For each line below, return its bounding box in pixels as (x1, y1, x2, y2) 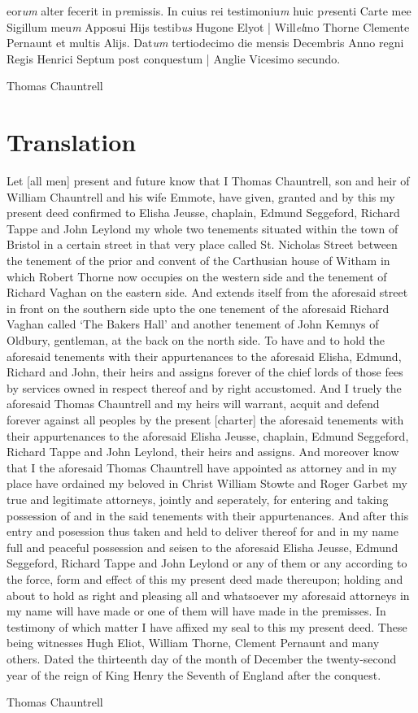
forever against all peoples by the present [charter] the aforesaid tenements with (7, 411, 404, 428)
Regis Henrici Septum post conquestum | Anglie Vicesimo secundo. (7, 50, 341, 67)
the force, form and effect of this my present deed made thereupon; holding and (7, 570, 403, 587)
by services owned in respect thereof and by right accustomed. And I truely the (7, 379, 402, 396)
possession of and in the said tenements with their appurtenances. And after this (7, 506, 409, 524)
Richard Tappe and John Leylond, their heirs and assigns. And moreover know (7, 443, 399, 460)
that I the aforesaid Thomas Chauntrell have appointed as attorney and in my (7, 459, 397, 476)
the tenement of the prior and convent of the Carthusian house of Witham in (7, 252, 390, 269)
